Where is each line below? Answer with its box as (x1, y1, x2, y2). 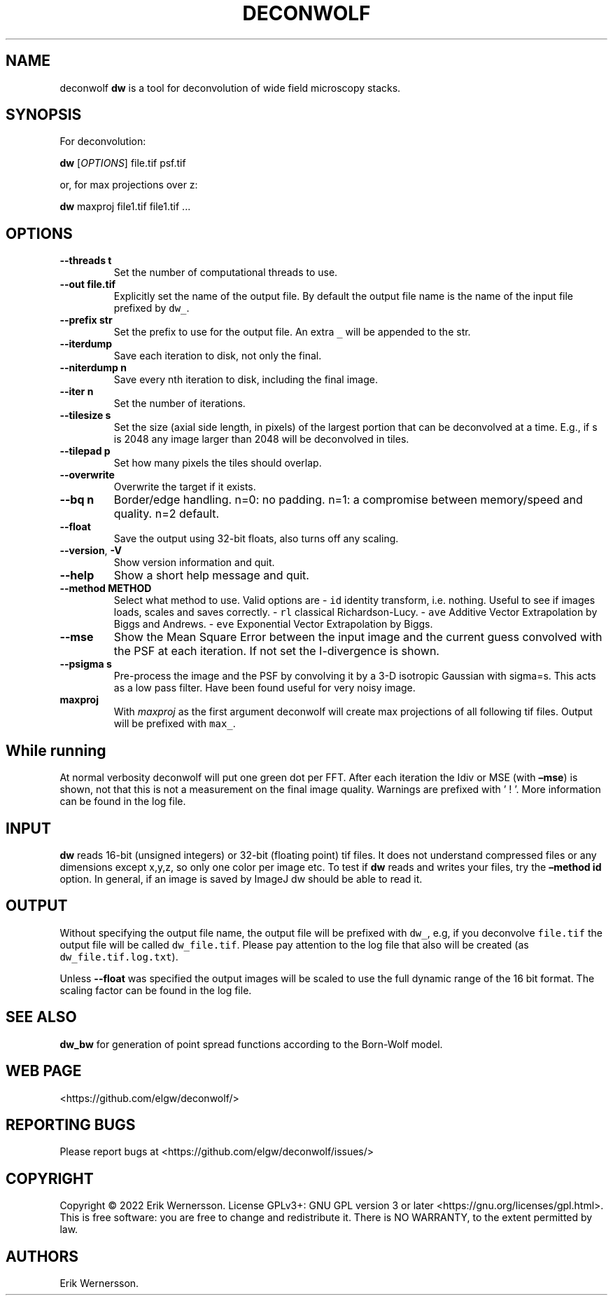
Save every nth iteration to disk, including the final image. (113, 373, 378, 386)
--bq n (59, 493, 94, 507)
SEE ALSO (6, 1008, 77, 1026)
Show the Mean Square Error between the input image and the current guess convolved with (113, 630, 603, 645)
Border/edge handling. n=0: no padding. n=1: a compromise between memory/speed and (113, 493, 583, 507)
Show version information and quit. (113, 556, 275, 569)
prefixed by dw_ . (113, 302, 190, 315)
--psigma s (59, 658, 112, 670)
